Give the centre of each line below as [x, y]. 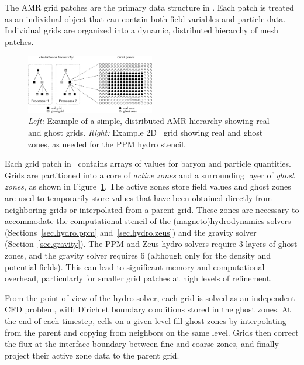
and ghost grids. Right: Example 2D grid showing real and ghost [146, 132]
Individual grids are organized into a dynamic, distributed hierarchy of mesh [141, 30]
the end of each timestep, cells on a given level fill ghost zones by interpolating [146, 320]
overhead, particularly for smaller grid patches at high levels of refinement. [139, 278]
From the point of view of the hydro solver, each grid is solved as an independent [150, 297]
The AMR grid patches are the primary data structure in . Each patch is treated [149, 7]
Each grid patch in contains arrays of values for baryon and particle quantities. [148, 163]
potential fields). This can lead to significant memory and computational [135, 266]
